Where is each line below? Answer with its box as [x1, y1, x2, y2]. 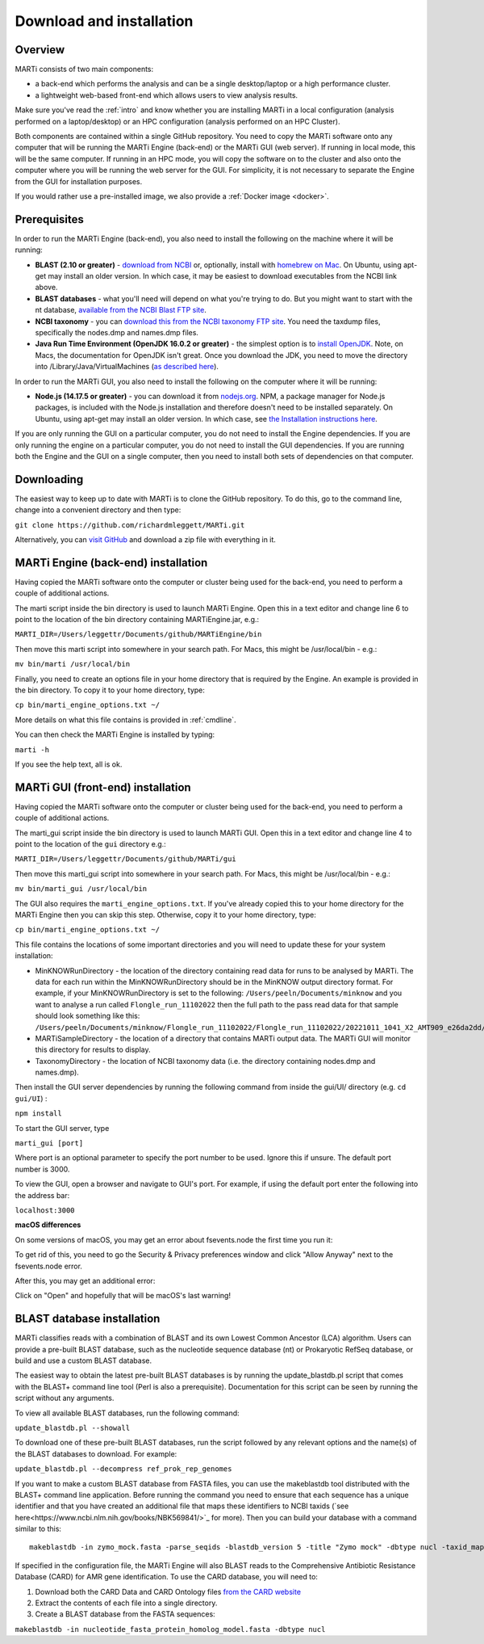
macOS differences [15, 1220, 81, 1230]
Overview [15, 43, 65, 57]
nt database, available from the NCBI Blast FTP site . [35, 305, 207, 315]
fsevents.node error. [15, 1261, 82, 1271]
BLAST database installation [15, 1312, 161, 1326]
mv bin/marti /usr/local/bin [15, 659, 131, 669]
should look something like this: [35, 1011, 140, 1021]
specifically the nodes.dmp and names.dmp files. [35, 328, 199, 337]
